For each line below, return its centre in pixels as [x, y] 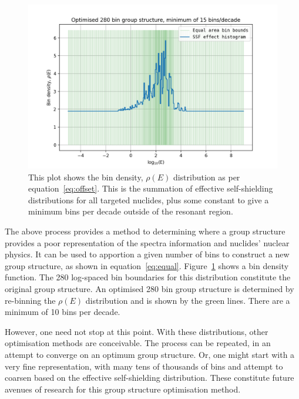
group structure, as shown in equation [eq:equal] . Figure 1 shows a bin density [147, 265]
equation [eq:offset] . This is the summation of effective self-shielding [151, 188]
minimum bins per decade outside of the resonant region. [131, 211]
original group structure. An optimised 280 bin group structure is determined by [149, 289]
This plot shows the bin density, [86, 177]
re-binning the [30, 300]
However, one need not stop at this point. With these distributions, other [137, 331]
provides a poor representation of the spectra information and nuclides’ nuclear [147, 242]
